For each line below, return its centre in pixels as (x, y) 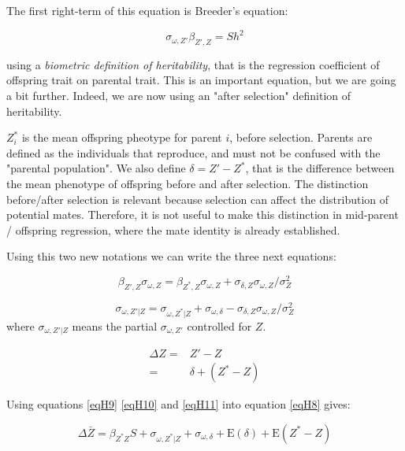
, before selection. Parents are (301, 137)
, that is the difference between (320, 168)
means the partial (115, 325)
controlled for (219, 325)
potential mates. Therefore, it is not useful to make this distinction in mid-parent (202, 214)
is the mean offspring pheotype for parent (122, 137)
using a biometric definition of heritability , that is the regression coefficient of (193, 64)
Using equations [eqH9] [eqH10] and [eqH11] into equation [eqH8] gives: (178, 404)
